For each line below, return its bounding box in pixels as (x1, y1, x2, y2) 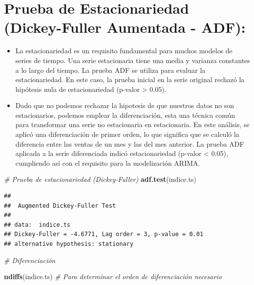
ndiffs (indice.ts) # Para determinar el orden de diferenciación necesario (4, 271, 222, 282)
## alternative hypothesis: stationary (4, 241, 133, 247)
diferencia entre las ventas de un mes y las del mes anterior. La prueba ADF (15, 138, 244, 149)
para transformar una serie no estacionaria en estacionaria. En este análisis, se (15, 119, 250, 130)
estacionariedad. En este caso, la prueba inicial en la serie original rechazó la (15, 74, 245, 85)
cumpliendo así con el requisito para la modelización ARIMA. (15, 157, 200, 168)
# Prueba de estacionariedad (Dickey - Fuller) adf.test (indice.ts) (4, 174, 196, 184)
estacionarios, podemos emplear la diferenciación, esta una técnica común (15, 110, 235, 120)
